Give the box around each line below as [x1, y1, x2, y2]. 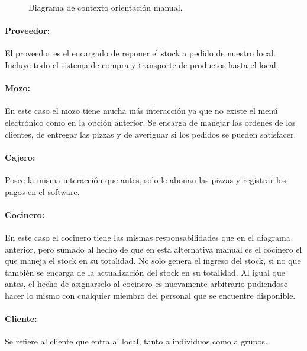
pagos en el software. [5, 185, 80, 197]
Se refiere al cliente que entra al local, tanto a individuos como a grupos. [5, 335, 268, 347]
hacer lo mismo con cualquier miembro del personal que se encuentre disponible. [5, 289, 296, 301]
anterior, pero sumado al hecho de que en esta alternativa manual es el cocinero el [5, 242, 302, 255]
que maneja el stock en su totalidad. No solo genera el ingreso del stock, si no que [5, 254, 301, 267]
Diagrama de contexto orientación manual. [28, 1, 183, 13]
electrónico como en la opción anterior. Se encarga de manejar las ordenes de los [5, 116, 296, 128]
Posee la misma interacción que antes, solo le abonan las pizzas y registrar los [5, 173, 286, 186]
